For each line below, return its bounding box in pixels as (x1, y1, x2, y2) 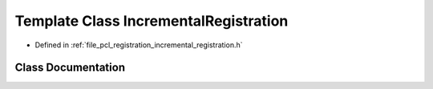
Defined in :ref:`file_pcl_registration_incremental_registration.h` (34, 40, 243, 50)
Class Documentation (14, 61, 126, 75)
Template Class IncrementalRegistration (14, 12, 289, 30)
